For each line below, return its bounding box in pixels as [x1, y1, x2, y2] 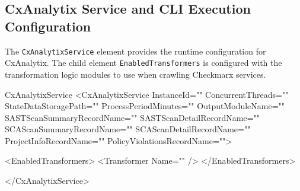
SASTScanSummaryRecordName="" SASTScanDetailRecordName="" [5, 111, 260, 123]
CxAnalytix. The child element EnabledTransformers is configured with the [5, 56, 282, 69]
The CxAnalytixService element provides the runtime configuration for [5, 44, 266, 57]
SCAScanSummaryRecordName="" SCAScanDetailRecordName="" [5, 123, 251, 135]
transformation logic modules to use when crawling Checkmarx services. [5, 68, 266, 80]
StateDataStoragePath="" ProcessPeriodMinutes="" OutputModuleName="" [5, 100, 285, 112]
